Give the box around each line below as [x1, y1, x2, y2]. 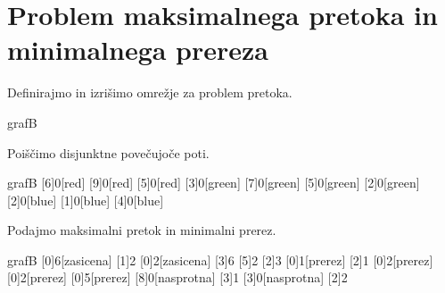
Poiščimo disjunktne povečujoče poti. [7, 143, 210, 162]
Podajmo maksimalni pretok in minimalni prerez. [7, 221, 276, 239]
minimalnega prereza [7, 31, 269, 68]
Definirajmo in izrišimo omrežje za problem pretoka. [7, 83, 293, 102]
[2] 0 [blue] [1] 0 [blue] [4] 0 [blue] [7, 190, 164, 209]
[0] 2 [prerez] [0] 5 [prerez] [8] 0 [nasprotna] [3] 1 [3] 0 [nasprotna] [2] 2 [7, 268, 348, 287]
